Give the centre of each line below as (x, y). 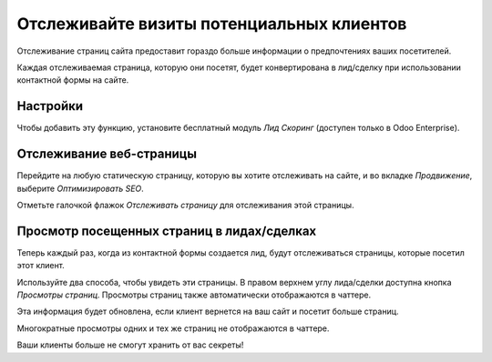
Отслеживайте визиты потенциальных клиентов (212, 24)
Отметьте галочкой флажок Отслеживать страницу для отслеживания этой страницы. (185, 205)
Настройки (50, 106)
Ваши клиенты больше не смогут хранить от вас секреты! (130, 345)
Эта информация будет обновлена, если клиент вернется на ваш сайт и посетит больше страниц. (208, 312)
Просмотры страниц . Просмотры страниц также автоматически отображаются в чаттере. (194, 295)
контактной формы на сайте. (73, 80)
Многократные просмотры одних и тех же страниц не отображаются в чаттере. (173, 328)
